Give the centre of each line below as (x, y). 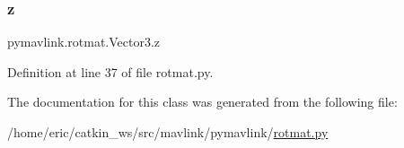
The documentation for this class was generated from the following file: (202, 102)
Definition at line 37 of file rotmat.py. (110, 71)
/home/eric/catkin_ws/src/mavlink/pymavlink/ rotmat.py (168, 132)
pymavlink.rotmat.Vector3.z (84, 42)
